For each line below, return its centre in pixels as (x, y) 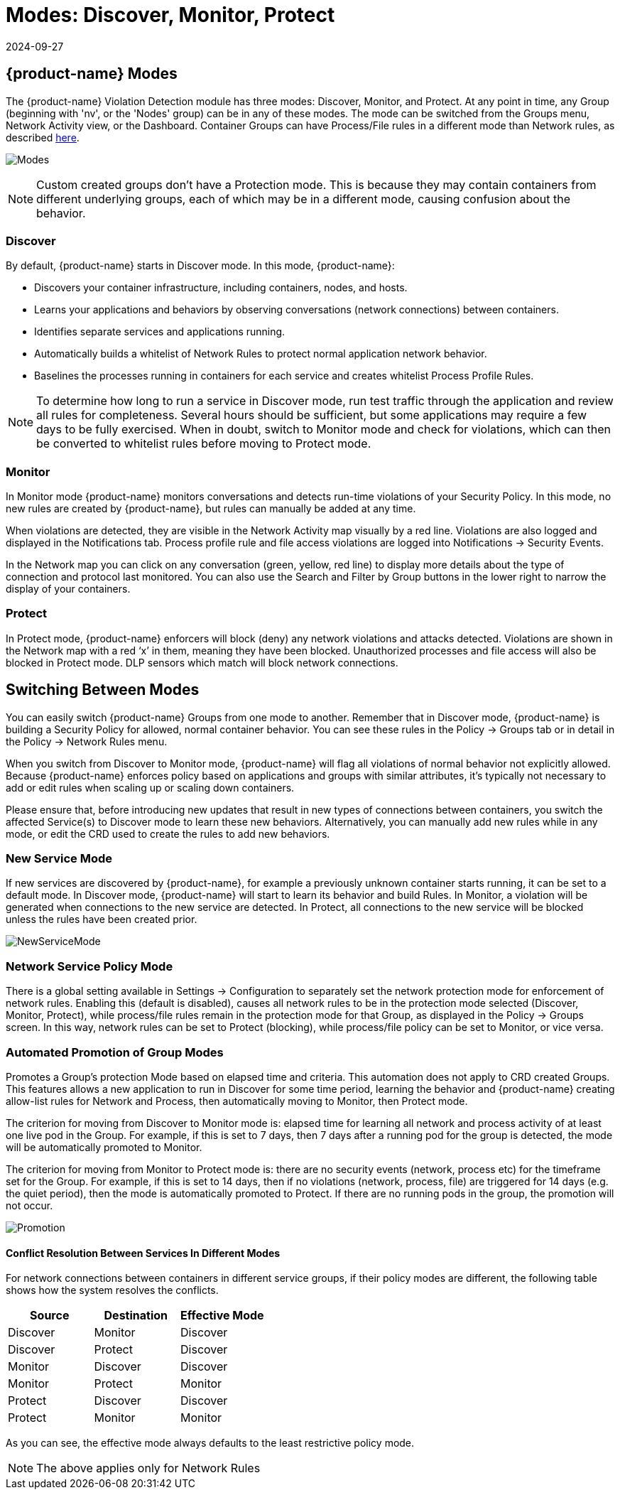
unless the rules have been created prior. (102, 919)
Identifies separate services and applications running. (160, 332)
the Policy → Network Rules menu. (87, 741)
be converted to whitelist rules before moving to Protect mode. (204, 444)
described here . (43, 137)
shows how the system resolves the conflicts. (112, 1290)
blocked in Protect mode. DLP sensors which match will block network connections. (202, 662)
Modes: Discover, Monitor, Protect (170, 15)
